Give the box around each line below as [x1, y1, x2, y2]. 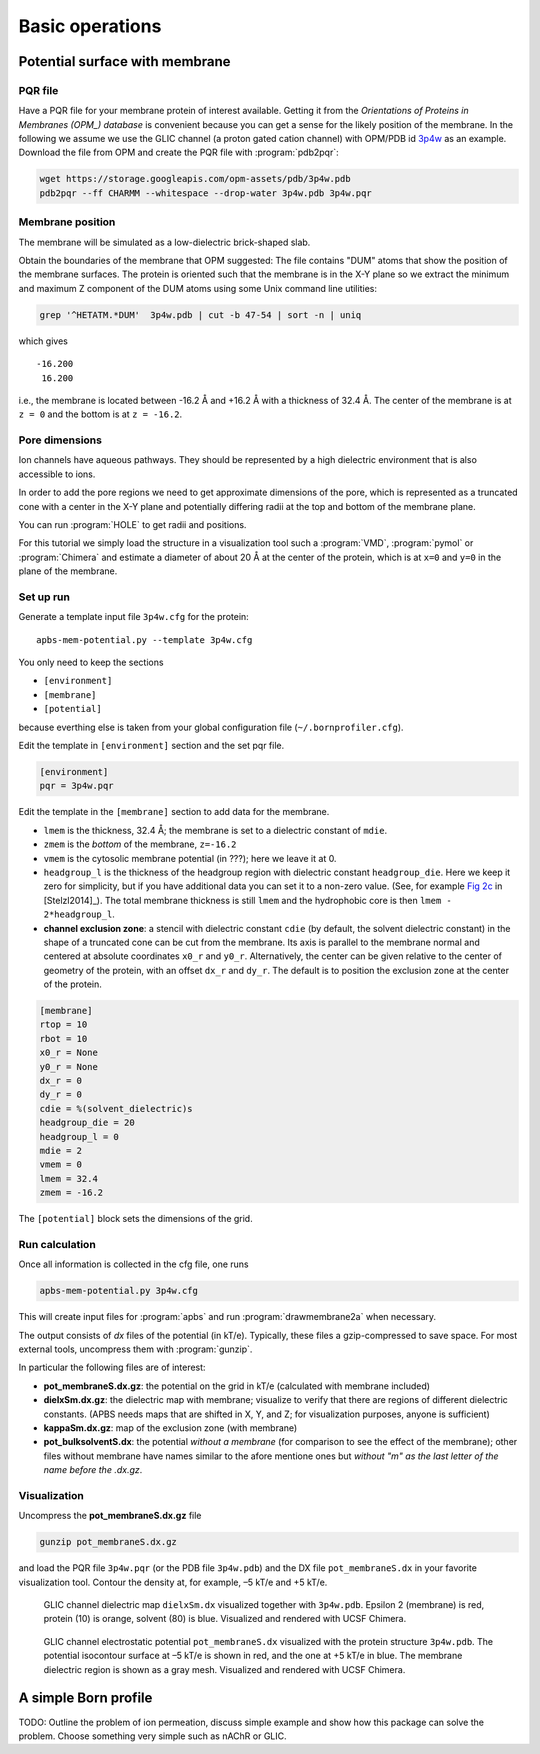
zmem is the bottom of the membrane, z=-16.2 [43, 838, 237, 850]
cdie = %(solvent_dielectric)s [39, 1103, 194, 1114]
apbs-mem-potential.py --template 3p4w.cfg [36, 634, 253, 645]
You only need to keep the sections [18, 656, 164, 669]
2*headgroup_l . [43, 908, 115, 920]
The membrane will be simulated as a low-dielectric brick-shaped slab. [18, 236, 311, 248]
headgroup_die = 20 [39, 1117, 135, 1129]
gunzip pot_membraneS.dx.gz [39, 1536, 177, 1548]
